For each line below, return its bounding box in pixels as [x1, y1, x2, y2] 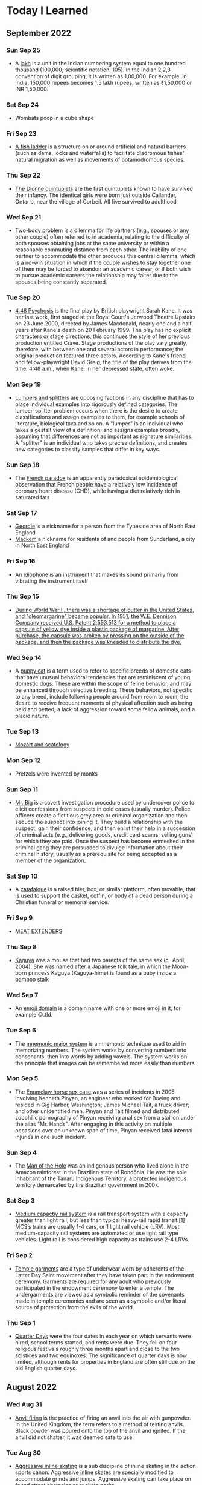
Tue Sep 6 [6, 1026, 36, 1035]
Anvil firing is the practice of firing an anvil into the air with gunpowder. [14, 1414, 191, 1421]
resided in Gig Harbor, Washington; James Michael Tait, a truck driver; [14, 1101, 190, 1108]
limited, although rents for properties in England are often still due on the [14, 1358, 195, 1365]
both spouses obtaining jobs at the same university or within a [14, 240, 170, 247]
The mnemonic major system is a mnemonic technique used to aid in [14, 1040, 186, 1047]
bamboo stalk [14, 975, 49, 983]
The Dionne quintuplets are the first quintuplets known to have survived [14, 185, 193, 192]
